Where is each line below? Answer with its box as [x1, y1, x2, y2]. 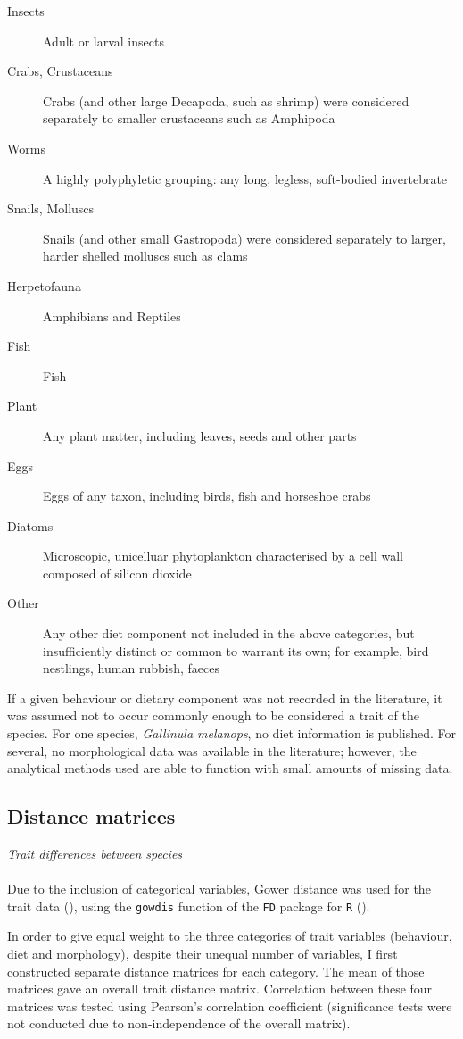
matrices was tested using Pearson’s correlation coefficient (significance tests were [7, 996, 452, 1015]
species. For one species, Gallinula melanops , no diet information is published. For [7, 724, 457, 743]
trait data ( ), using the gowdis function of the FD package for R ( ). [7, 896, 370, 915]
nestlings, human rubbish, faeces [43, 659, 219, 677]
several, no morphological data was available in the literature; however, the [7, 741, 417, 760]
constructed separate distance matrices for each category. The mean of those [7, 961, 425, 980]
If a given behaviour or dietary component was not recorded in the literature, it [7, 688, 442, 707]
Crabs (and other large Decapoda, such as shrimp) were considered [43, 91, 409, 110]
